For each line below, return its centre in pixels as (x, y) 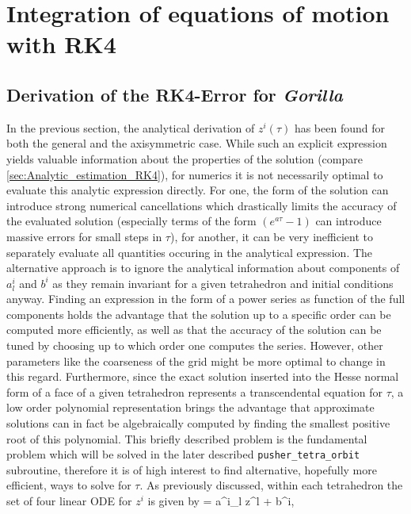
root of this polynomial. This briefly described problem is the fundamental (187, 438)
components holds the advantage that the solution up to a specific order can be (199, 314)
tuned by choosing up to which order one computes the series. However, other (195, 345)
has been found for (339, 127)
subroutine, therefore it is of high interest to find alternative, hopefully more (192, 469)
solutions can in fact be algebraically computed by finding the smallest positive (198, 423)
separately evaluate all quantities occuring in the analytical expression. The (190, 252)
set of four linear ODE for (69, 501)
